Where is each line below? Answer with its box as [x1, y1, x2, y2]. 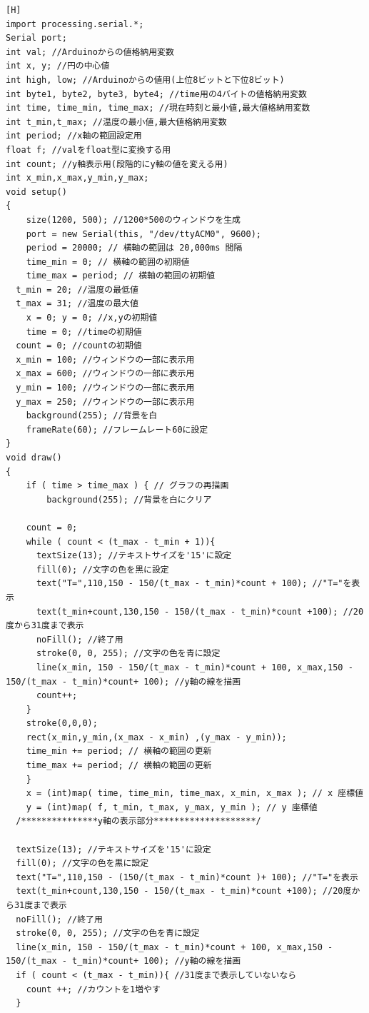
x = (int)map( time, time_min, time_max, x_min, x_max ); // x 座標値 [26, 788, 363, 799]
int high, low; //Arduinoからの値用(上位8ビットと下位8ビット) [6, 74, 285, 85]
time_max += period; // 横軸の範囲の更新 [26, 760, 212, 771]
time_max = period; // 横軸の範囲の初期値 [26, 271, 216, 281]
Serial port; [6, 33, 67, 44]
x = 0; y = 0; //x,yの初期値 [26, 313, 158, 323]
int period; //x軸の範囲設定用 [6, 131, 142, 141]
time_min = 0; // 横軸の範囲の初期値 [26, 256, 190, 267]
